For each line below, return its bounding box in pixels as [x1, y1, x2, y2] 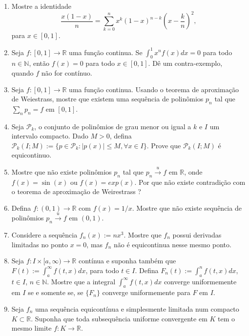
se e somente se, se [28, 287, 83, 297]
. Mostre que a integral [47, 276, 116, 286]
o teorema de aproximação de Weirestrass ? [11, 186, 141, 197]
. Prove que [146, 140, 181, 150]
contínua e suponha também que [78, 256, 176, 266]
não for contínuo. [41, 67, 92, 78]
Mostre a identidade [11, 1, 72, 11]
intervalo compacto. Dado [11, 131, 88, 141]
